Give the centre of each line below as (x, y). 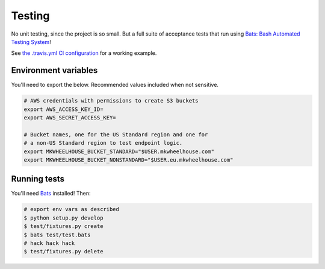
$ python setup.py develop (63, 218)
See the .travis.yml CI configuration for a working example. (84, 53)
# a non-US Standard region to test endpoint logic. (103, 143)
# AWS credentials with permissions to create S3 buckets (111, 101)
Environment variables (54, 70)
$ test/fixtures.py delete (63, 252)
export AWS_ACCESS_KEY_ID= (63, 109)
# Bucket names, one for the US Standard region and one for (116, 134)
